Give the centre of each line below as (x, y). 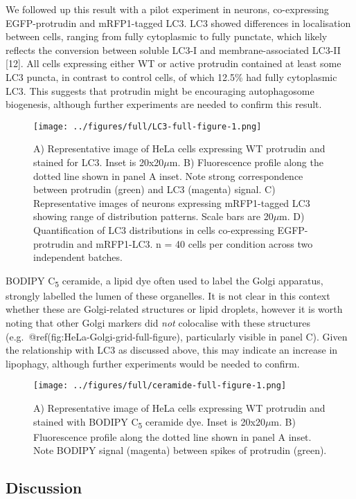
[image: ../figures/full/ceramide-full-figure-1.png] (160, 386)
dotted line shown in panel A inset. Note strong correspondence (168, 175)
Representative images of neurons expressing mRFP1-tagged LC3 (172, 202)
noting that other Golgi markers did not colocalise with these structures (158, 323)
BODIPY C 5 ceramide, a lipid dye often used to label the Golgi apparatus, (164, 281)
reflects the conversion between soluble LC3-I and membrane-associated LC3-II (173, 49)
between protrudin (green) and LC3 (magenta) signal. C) (154, 189)
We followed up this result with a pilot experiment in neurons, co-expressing (167, 9)
